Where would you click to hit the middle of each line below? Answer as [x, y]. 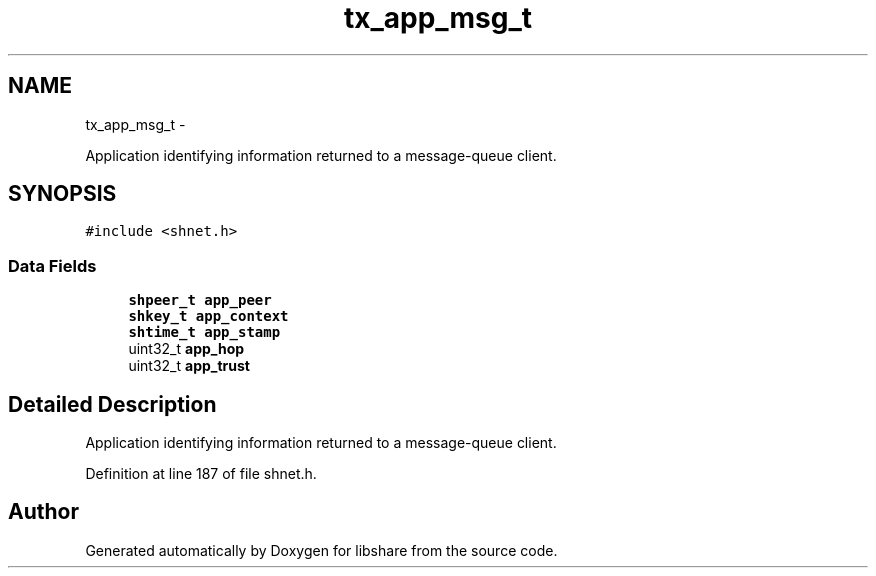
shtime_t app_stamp [204, 332]
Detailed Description [112, 404]
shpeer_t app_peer [200, 300]
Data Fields [52, 265]
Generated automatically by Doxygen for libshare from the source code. [321, 550]
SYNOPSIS [62, 194]
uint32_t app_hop [186, 349]
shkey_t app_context [208, 316]
